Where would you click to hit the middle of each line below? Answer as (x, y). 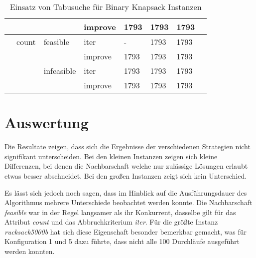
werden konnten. (30, 251)
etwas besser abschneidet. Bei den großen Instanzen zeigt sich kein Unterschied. (126, 175)
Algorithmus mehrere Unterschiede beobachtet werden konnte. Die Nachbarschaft (128, 202)
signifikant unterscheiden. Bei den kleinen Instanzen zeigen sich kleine (111, 156)
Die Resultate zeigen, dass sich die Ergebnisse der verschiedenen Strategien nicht (128, 146)
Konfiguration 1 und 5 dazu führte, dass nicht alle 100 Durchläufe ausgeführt (122, 241)
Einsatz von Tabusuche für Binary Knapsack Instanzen (106, 7)
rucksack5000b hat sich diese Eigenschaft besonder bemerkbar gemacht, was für (126, 231)
